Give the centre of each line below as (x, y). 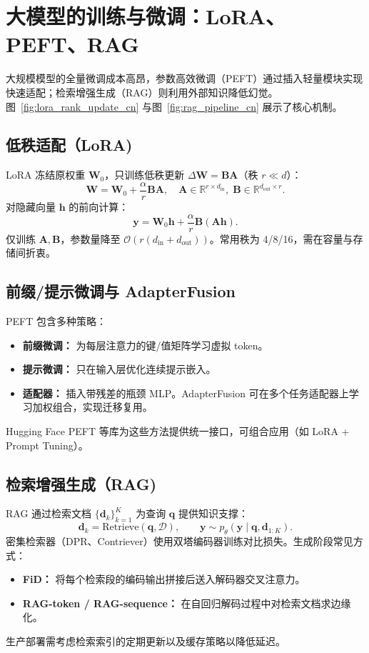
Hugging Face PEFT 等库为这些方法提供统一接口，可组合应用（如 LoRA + (178, 430)
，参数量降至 (90, 238)
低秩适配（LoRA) (69, 145)
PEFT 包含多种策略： (56, 321)
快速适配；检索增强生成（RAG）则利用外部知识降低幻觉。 (142, 92)
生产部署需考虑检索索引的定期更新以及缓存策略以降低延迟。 (146, 640)
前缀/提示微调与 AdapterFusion (121, 291)
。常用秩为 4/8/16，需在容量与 (281, 238)
